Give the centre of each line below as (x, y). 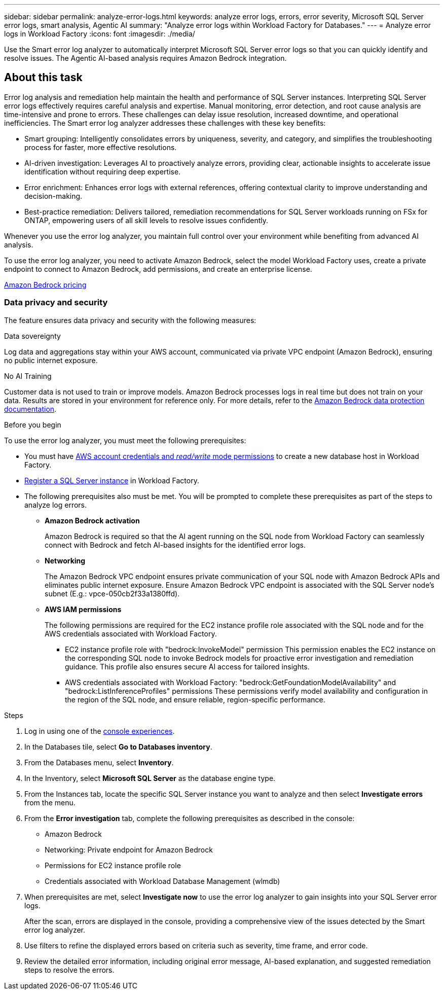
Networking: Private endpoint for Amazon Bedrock (129, 849)
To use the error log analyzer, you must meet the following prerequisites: (125, 440)
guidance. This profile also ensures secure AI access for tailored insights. (187, 666)
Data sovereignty (32, 336)
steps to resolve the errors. (69, 970)
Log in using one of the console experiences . (100, 731)
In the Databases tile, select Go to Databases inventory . (118, 747)
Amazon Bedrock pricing (45, 285)
